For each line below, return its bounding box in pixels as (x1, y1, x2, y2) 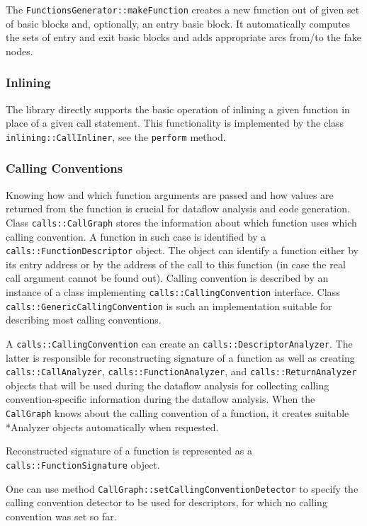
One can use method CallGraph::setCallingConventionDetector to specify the (6, 481, 358, 496)
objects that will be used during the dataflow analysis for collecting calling (6, 377, 329, 392)
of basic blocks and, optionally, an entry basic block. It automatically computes (6, 16, 351, 30)
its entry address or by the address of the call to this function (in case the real (6, 256, 346, 271)
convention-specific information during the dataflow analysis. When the (6, 391, 315, 406)
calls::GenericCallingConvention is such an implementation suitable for (6, 298, 332, 313)
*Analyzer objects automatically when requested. (6, 419, 219, 434)
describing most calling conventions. (6, 312, 162, 327)
